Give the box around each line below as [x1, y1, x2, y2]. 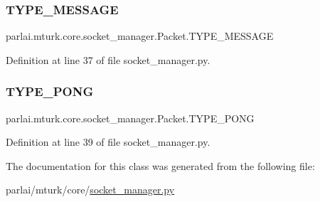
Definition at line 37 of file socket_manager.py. [6, 52, 210, 67]
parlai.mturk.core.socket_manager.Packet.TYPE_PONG [6, 110, 255, 125]
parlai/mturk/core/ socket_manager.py [6, 182, 175, 197]
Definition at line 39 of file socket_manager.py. [6, 134, 210, 149]
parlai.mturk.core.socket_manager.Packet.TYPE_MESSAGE [6, 28, 274, 43]
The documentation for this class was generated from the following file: [6, 158, 315, 173]
